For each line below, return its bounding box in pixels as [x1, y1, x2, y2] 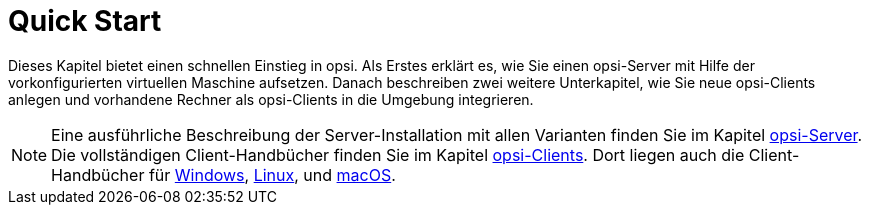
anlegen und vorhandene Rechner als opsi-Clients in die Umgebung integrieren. [8, 90, 534, 108]
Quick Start [8, 4, 162, 38]
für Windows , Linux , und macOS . [148, 164, 396, 185]
